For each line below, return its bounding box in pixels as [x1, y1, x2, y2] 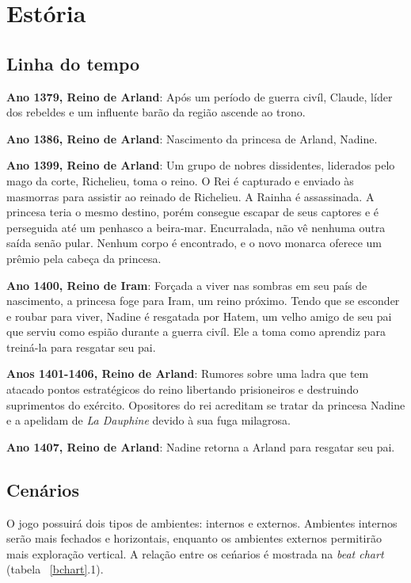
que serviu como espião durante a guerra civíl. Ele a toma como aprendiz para [6, 323, 386, 340]
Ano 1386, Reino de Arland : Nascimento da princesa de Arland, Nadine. [6, 130, 378, 147]
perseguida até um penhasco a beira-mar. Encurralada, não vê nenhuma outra [6, 219, 386, 235]
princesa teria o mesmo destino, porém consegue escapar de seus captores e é [6, 204, 379, 220]
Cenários [6, 477, 79, 501]
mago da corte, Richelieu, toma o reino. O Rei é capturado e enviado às [6, 172, 354, 189]
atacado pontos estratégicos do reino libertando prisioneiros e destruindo [6, 381, 359, 398]
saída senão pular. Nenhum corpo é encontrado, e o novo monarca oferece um [6, 234, 382, 251]
